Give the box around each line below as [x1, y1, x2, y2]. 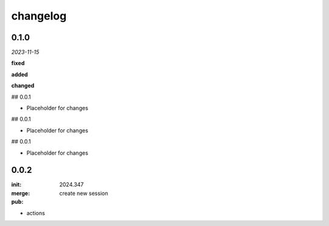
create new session [59, 189, 108, 197]
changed [11, 82, 35, 90]
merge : [11, 189, 30, 197]
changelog [11, 9, 67, 23]
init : [11, 181, 22, 188]
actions [26, 209, 45, 216]
